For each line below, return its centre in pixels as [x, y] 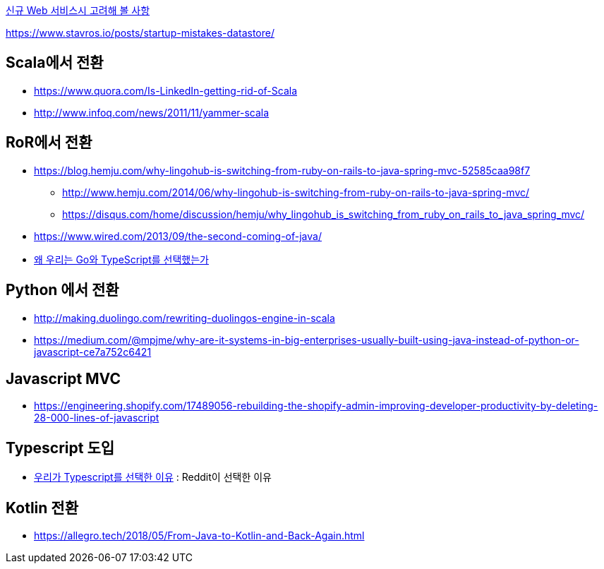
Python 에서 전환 [62, 290]
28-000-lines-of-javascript [97, 418]
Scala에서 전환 [55, 63]
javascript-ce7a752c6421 [93, 352]
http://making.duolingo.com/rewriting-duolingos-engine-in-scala [185, 318]
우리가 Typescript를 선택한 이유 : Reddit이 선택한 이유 [153, 477]
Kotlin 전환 [42, 508]
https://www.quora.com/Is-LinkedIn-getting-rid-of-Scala [166, 90]
